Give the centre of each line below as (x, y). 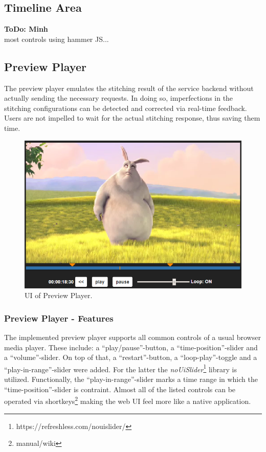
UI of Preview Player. (59, 295)
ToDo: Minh (26, 29)
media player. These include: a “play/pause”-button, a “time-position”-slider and (131, 347)
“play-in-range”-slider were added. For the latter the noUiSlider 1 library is (120, 368)
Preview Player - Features (59, 318)
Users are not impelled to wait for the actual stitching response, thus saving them (132, 118)
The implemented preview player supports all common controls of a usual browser (132, 337)
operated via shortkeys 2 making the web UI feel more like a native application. (128, 400)
